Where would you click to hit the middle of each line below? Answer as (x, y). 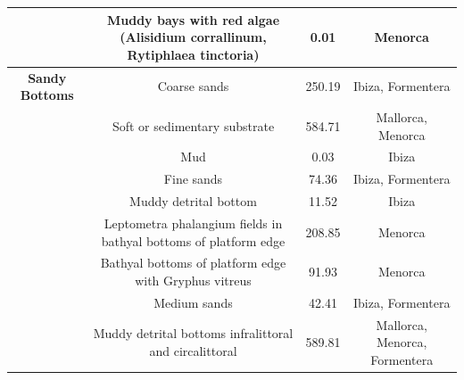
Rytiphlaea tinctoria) (193, 54)
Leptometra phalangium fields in (193, 223)
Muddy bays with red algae (193, 19)
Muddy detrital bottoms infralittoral (193, 333)
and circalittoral (193, 351)
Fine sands (193, 179)
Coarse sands (193, 86)
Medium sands (193, 302)
